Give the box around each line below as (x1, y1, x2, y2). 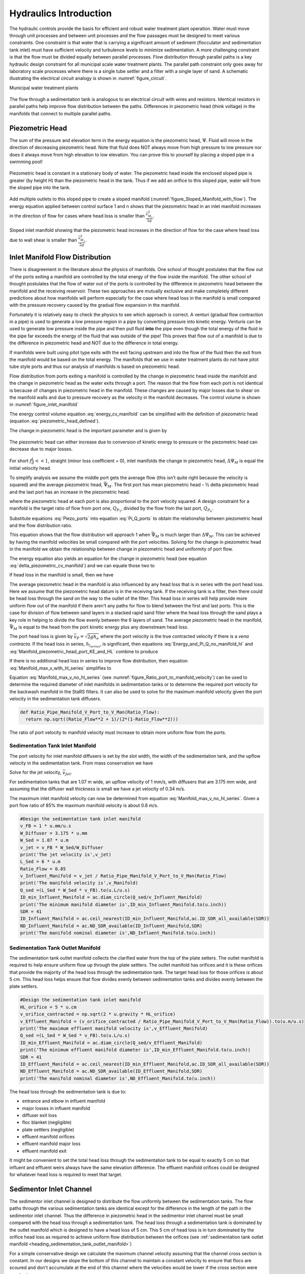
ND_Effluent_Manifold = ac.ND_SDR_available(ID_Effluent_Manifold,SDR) (20, 1068, 203, 1074)
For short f (9, 458, 32, 464)
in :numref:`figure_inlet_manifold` (9, 402, 79, 408)
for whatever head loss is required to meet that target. (9, 1172, 123, 1178)
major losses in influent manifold (22, 1105, 90, 1111)
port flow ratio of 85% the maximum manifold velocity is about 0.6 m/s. (9, 802, 159, 808)
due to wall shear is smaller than (9, 237, 77, 243)
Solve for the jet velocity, (9, 769, 62, 776)
